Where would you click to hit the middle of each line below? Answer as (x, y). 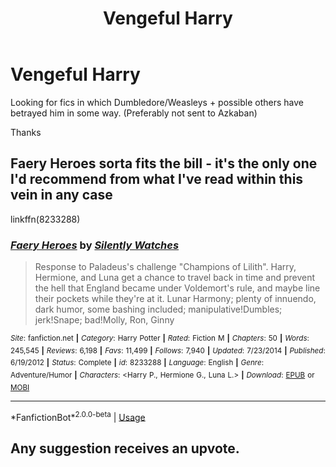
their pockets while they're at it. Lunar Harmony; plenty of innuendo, (175, 299)
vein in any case (61, 195)
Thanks (26, 132)
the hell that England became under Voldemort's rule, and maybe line (177, 288)
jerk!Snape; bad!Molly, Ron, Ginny (104, 320)
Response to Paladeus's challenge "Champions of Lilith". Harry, (165, 267)
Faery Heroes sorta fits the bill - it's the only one (164, 163)
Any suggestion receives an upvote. (125, 448)
